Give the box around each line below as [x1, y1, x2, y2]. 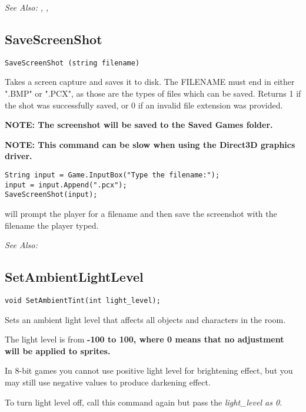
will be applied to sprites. [5, 344, 111, 357]
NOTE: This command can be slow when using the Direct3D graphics [5, 138, 295, 150]
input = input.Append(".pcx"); [5, 180, 127, 189]
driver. [5, 150, 32, 162]
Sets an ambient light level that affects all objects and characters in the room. [5, 313, 286, 325]
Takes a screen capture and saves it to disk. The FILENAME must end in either [5, 75, 295, 88]
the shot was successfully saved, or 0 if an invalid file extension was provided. [5, 98, 283, 111]
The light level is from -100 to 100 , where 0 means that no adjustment [5, 333, 284, 345]
